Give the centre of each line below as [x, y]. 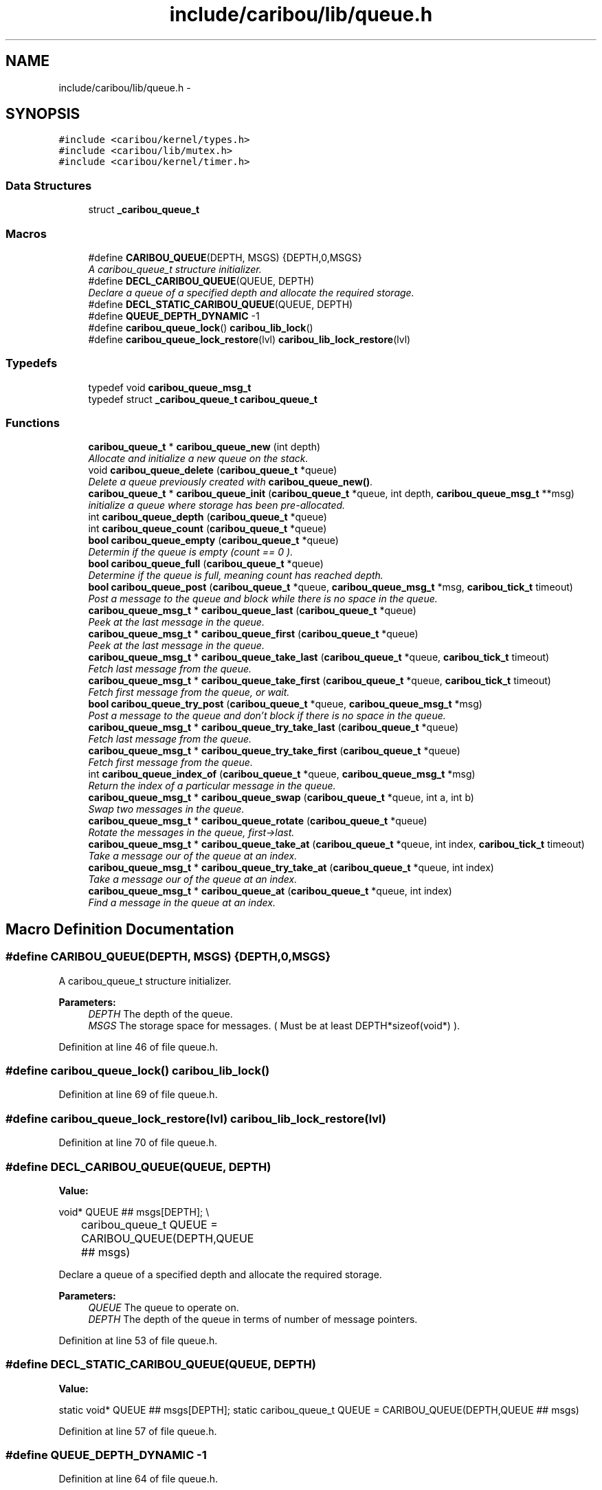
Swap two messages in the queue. [166, 809]
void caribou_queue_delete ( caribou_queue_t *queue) [213, 470]
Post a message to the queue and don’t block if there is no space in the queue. [267, 716]
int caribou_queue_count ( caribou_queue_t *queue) [208, 529]
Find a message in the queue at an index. [182, 903]
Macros [26, 233]
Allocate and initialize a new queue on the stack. [198, 459]
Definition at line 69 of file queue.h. [138, 1095]
